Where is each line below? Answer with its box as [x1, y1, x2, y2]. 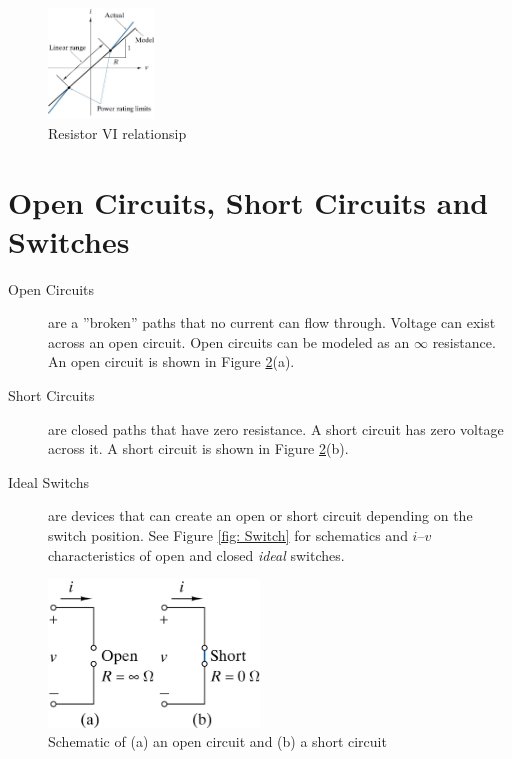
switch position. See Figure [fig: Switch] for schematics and [48, 525, 408, 546]
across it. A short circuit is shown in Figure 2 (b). [48, 438, 349, 459]
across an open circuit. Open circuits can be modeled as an [48, 331, 410, 352]
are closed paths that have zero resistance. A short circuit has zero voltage [48, 418, 504, 439]
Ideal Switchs [8, 471, 89, 492]
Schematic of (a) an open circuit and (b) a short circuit [48, 731, 387, 752]
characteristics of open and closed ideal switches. [48, 544, 345, 565]
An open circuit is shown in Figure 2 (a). [48, 351, 295, 372]
